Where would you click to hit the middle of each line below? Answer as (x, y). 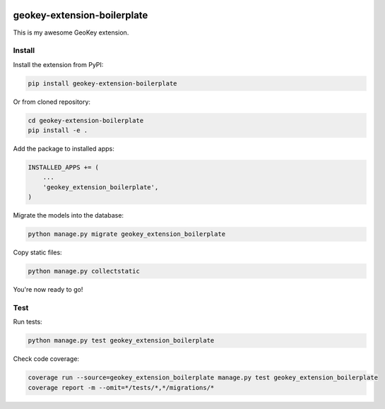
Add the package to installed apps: (64, 148)
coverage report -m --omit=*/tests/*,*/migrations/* (121, 387)
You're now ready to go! (48, 290)
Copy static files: (38, 253)
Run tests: (28, 322)
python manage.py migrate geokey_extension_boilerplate (127, 234)
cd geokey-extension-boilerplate (86, 120)
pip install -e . (58, 130)
